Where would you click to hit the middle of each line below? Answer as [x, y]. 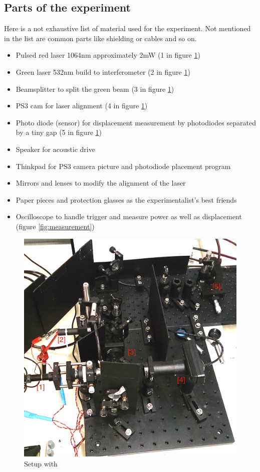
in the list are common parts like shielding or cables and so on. [100, 38]
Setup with [41, 463]
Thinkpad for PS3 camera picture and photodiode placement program [123, 166]
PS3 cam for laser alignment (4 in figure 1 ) [82, 106]
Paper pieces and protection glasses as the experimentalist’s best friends [126, 199]
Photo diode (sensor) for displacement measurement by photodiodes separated [136, 122]
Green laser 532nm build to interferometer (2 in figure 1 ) [103, 71]
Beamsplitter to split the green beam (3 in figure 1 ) [95, 89]
